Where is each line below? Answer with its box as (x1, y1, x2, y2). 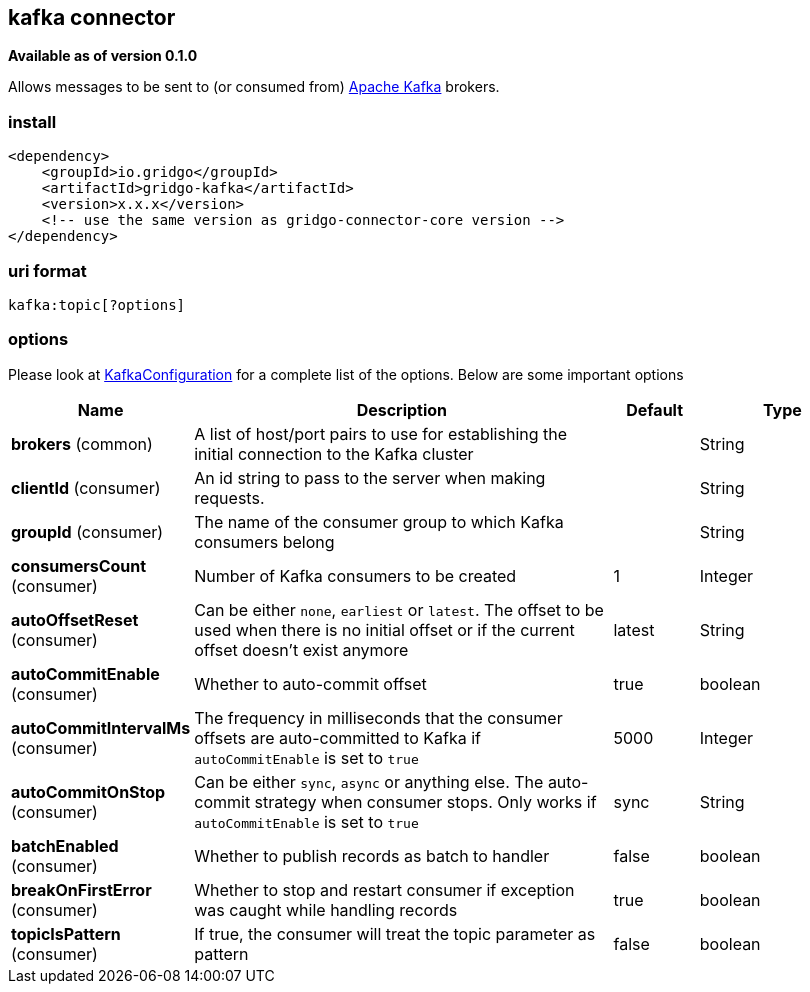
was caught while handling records (194, 899, 458, 920)
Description (356, 399, 448, 420)
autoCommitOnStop (11, 781, 166, 802)
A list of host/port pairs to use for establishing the (194, 423, 568, 444)
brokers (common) (11, 433, 153, 454)
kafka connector (8, 5, 176, 30)
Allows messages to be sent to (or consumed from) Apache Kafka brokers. (8, 78, 500, 96)
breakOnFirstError (11, 879, 152, 900)
